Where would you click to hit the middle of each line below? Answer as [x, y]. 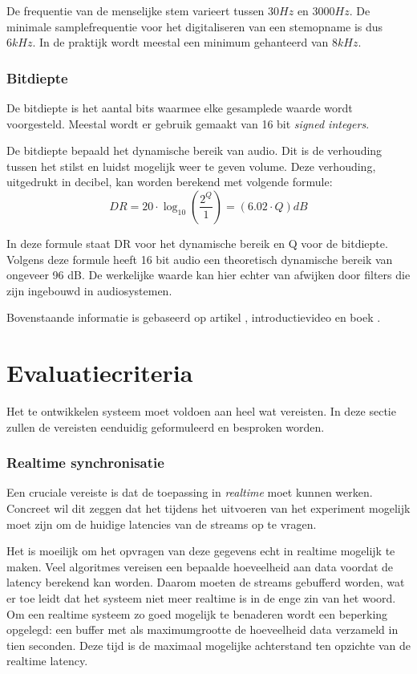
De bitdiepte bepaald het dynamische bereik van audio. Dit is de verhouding [194, 150]
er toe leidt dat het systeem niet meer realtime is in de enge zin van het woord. [201, 598]
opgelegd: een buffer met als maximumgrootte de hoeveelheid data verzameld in [202, 629]
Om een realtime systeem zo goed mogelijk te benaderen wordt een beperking [197, 613]
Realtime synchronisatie [85, 463]
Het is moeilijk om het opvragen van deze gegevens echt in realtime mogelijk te [201, 551]
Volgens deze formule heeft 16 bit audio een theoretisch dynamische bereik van [200, 259]
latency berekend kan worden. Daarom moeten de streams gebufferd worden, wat [206, 582]
